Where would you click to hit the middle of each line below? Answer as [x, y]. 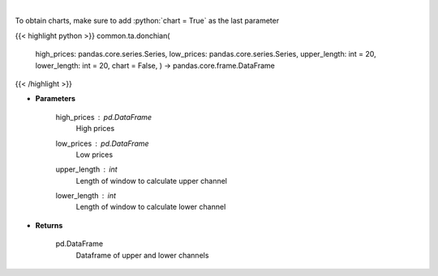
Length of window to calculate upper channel [151, 180]
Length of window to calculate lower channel [151, 207]
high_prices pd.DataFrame [104, 117]
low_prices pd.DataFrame [102, 143]
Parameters [56, 99]
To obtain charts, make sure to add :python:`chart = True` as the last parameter [147, 21]
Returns [49, 225]
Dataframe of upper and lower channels [142, 255]
